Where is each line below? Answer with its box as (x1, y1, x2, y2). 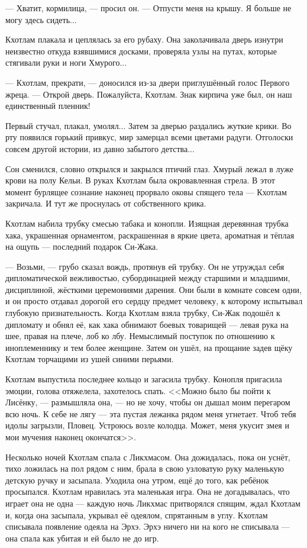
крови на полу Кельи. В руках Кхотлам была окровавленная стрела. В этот (5, 174, 275, 186)
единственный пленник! (5, 99, 91, 112)
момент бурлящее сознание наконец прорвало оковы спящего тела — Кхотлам (5, 185, 287, 198)
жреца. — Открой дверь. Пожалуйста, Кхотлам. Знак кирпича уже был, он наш (5, 88, 292, 100)
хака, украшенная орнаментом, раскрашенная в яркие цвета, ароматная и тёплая (5, 228, 295, 241)
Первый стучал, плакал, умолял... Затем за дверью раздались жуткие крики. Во (5, 119, 292, 131)
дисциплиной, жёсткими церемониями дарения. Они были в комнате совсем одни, (5, 283, 302, 295)
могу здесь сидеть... (5, 13, 77, 25)
